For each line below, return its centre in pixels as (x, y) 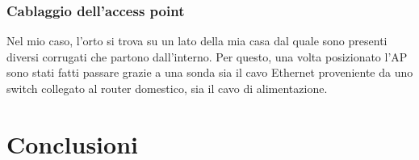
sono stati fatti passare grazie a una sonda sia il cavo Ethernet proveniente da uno (210, 72)
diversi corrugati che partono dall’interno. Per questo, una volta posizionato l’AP (207, 56)
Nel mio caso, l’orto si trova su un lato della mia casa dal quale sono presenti (197, 41)
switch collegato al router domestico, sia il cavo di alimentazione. (167, 88)
